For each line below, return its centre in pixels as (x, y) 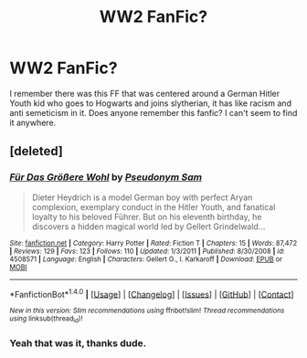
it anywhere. (33, 122)
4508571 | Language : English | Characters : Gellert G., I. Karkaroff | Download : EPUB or (146, 259)
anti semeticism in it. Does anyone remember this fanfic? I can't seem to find (153, 112)
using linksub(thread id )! (46, 320)
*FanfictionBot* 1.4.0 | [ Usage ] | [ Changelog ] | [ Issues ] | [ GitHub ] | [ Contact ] (152, 293)
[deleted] (37, 151)
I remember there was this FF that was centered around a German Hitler (145, 93)
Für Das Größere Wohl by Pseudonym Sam (106, 177)
